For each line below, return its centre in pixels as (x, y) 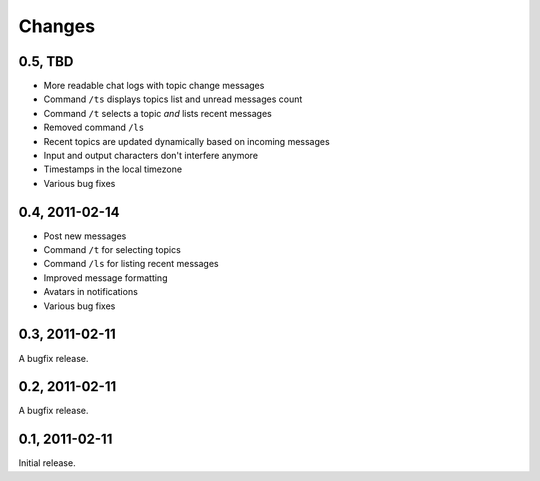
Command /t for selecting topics (112, 250)
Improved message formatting (105, 277)
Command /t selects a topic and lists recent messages (157, 113)
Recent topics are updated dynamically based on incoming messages (186, 141)
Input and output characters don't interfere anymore (151, 156)
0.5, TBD (46, 61)
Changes (56, 26)
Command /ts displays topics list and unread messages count (173, 99)
